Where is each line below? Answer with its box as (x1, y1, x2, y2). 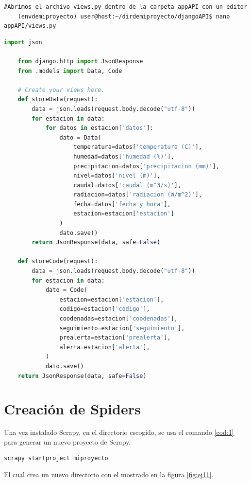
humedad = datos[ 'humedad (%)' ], (73, 153, 174, 160)
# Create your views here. (17, 86, 105, 93)
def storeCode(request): (17, 258, 98, 265)
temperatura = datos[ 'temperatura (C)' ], (73, 143, 202, 151)
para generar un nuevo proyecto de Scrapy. (4, 436, 131, 447)
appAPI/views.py (4, 22, 56, 30)
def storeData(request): (17, 96, 98, 103)
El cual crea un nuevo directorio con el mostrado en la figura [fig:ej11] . (4, 469, 214, 480)
